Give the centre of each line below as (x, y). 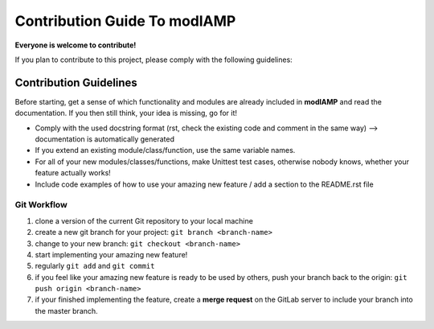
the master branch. (66, 310)
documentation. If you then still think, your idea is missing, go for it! (126, 113)
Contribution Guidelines (76, 82)
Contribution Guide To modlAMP (125, 21)
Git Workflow (41, 205)
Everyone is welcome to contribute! (76, 45)
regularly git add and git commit (95, 266)
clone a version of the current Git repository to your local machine (144, 220)
